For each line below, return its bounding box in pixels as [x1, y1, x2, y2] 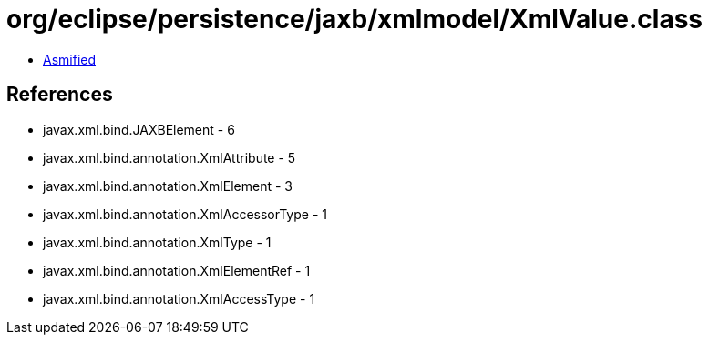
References [6, 83, 113, 106]
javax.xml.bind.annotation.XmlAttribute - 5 [43, 149, 296, 166]
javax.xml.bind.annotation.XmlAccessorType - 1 [43, 206, 327, 222]
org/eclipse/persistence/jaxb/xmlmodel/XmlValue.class [6, 4, 704, 35]
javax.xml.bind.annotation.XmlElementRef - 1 [43, 262, 311, 278]
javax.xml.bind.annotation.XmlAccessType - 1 [43, 290, 315, 307]
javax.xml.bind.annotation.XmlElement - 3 [43, 177, 293, 194]
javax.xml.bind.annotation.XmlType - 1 [43, 234, 272, 250]
